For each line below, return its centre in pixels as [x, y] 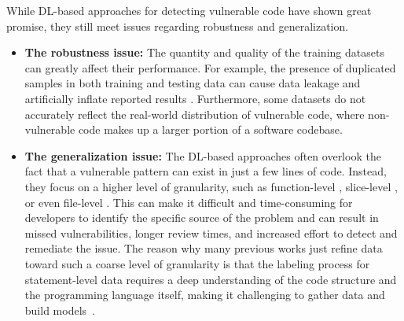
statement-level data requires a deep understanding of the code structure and [211, 279]
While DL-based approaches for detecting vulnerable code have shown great [189, 10]
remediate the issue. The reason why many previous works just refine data [204, 248]
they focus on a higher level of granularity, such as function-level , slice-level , [211, 186]
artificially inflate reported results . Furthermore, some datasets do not [195, 98]
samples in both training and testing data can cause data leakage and [193, 83]
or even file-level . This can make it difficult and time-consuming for [189, 202]
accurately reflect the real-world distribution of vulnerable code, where [195, 114]
